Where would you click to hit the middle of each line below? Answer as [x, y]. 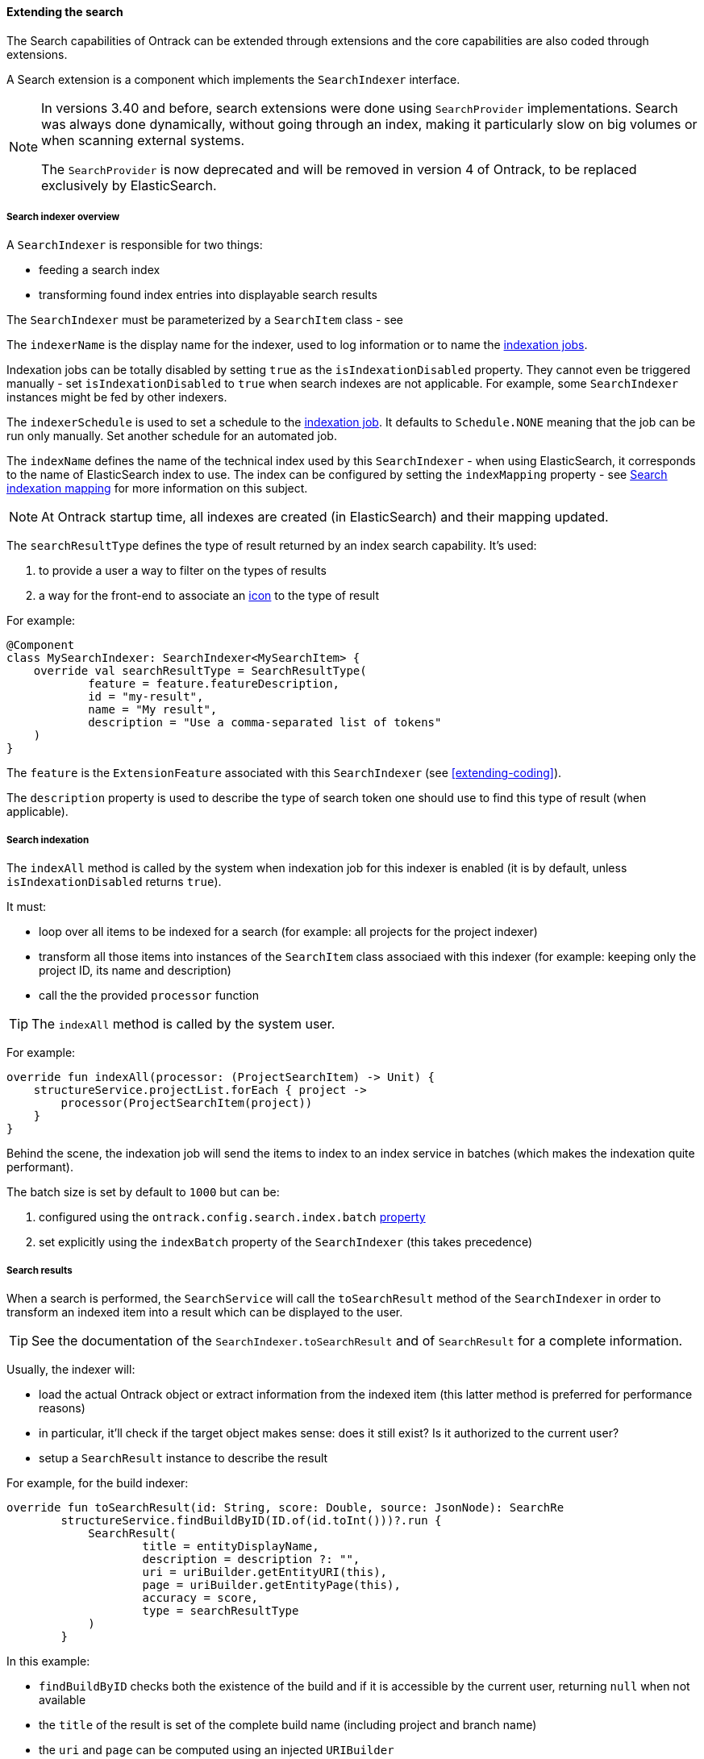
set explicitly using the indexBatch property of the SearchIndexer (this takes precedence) [286, 1242]
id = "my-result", [146, 697]
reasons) [62, 1408]
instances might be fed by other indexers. [117, 397]
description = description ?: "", [251, 1559]
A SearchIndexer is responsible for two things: [135, 245]
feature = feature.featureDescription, [214, 684]
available [62, 1699]
